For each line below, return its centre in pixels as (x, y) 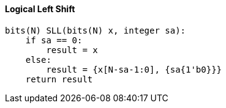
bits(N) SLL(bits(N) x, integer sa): (96, 30)
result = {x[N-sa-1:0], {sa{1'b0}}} (134, 69)
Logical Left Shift (40, 9)
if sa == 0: (54, 40)
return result (59, 79)
